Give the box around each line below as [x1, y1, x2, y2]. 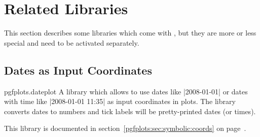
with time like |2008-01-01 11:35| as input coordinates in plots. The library [4, 96, 236, 107]
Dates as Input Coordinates [4, 62, 152, 78]
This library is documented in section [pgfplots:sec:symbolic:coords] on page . [4, 123, 246, 133]
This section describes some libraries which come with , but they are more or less [4, 27, 256, 38]
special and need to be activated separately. [4, 37, 139, 48]
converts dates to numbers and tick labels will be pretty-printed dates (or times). [4, 106, 256, 116]
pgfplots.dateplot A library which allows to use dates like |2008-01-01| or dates [4, 86, 248, 96]
